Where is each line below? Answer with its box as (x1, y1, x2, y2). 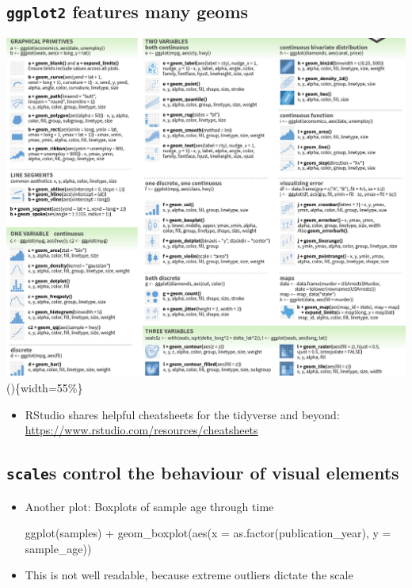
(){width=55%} (6, 380, 83, 396)
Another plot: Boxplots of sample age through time (25, 498, 274, 514)
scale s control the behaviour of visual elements (6, 460, 399, 485)
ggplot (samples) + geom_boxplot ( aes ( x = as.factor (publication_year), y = (25, 525, 391, 541)
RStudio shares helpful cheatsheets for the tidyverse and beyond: (25, 406, 340, 422)
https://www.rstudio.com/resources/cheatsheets (25, 422, 258, 438)
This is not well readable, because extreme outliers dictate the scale (25, 567, 353, 583)
